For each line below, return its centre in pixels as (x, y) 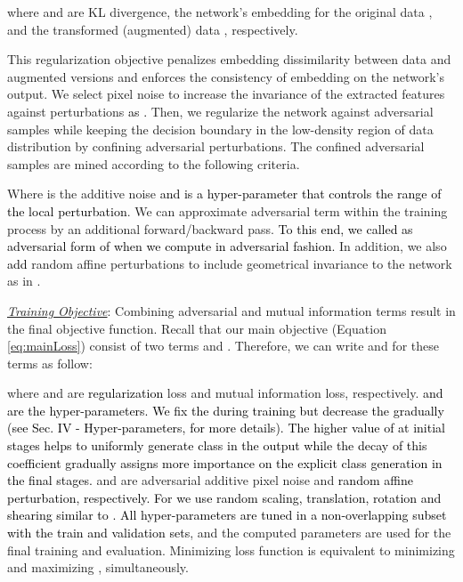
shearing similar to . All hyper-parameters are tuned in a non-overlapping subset (227, 515)
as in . (24, 281)
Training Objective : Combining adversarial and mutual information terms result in (231, 310)
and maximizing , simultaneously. (98, 567)
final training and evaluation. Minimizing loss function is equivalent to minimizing (231, 550)
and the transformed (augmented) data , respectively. (153, 29)
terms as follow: (50, 363)
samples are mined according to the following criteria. (154, 163)
